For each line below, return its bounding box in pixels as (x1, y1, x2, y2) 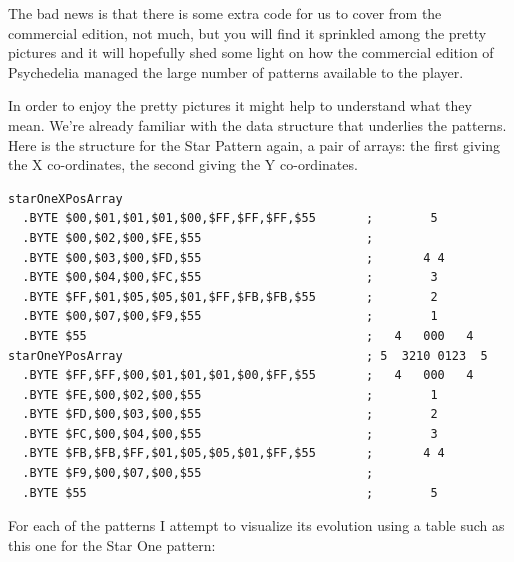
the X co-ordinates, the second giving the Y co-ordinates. (8, 154, 358, 175)
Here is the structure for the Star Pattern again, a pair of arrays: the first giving (8, 134, 501, 155)
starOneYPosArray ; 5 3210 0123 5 (8, 348, 488, 363)
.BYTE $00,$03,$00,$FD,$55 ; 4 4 (22, 250, 445, 265)
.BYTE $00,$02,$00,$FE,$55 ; (22, 230, 374, 245)
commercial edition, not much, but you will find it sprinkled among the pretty (8, 22, 487, 43)
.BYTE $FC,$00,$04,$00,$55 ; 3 (22, 426, 438, 441)
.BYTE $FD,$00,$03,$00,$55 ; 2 (22, 407, 438, 422)
